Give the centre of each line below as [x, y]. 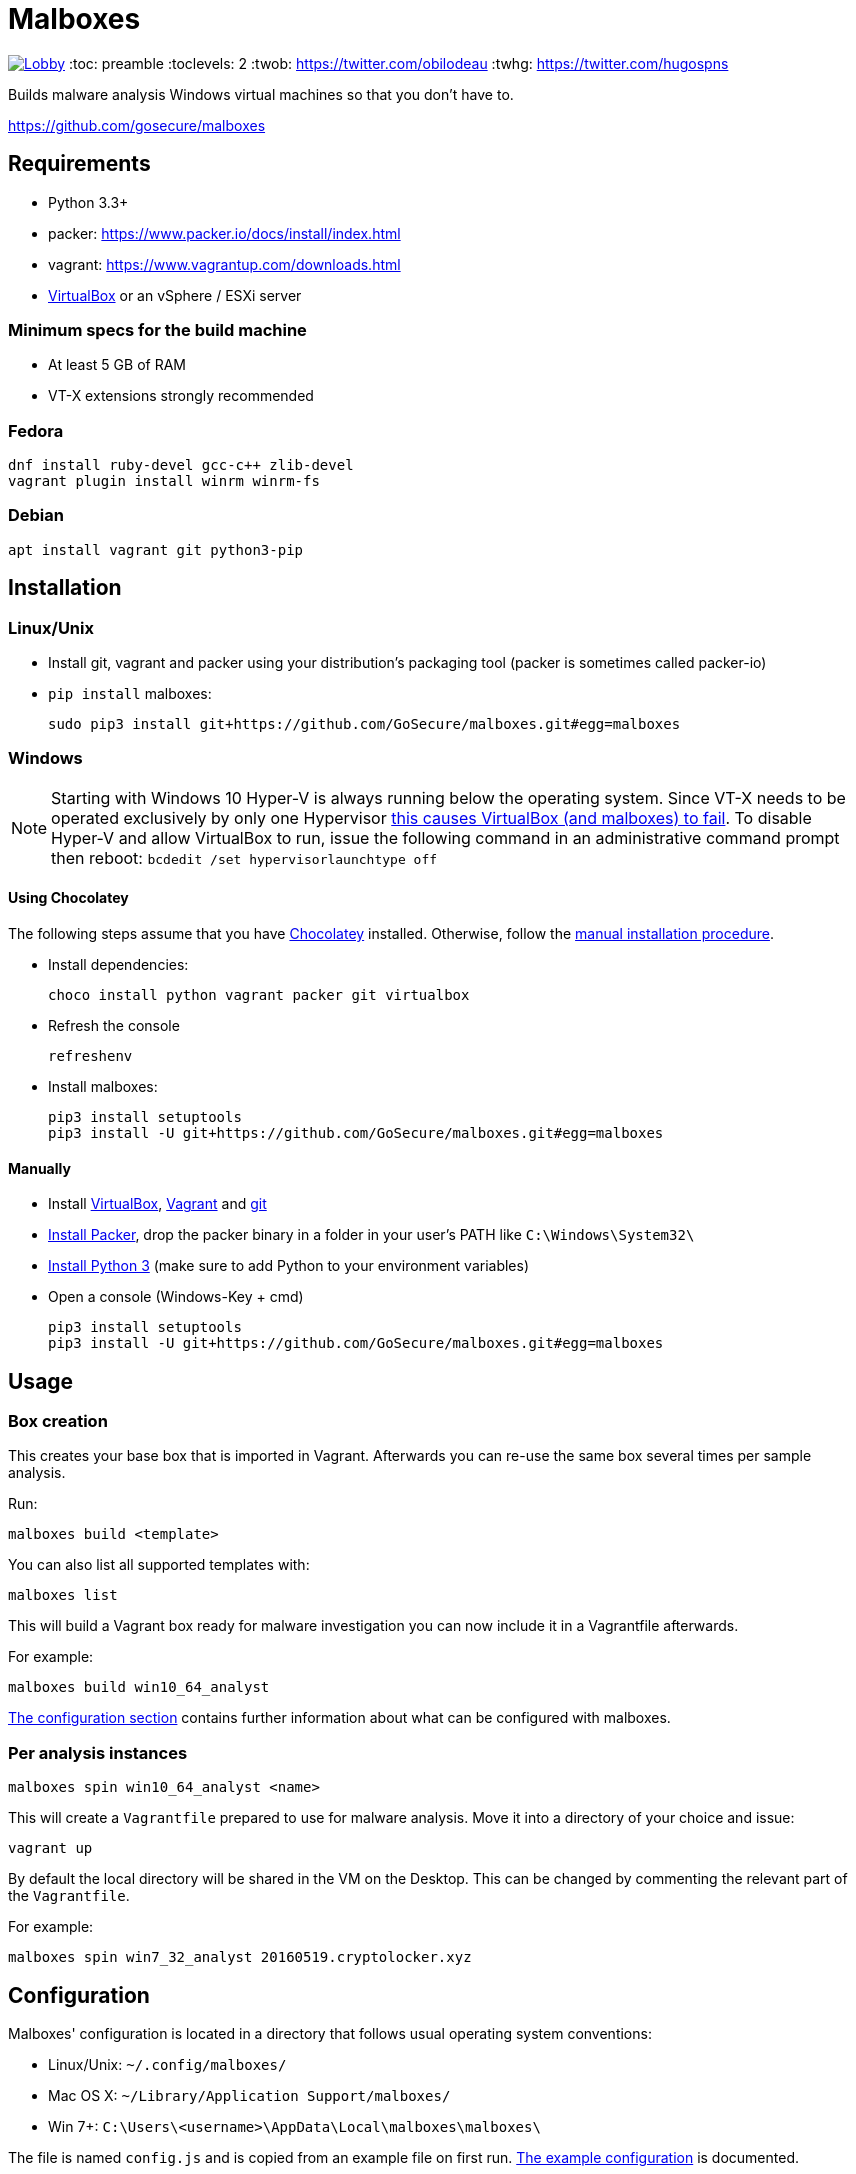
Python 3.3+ [88, 202]
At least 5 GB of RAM [117, 365]
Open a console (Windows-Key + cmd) [176, 1297]
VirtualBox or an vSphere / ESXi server [175, 295]
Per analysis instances [98, 1752]
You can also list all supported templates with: [159, 1565]
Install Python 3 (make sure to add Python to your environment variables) [289, 1266]
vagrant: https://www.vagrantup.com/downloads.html [224, 264]
